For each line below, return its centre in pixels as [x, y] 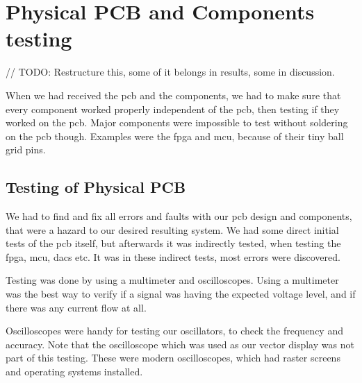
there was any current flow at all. [76, 307]
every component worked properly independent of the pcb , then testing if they [173, 109]
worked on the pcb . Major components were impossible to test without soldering [177, 122]
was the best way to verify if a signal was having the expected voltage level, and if [181, 294]
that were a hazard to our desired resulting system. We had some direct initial [172, 229]
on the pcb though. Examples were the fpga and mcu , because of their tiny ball [175, 136]
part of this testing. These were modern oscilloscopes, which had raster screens [173, 358]
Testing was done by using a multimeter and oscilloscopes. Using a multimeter [172, 280]
